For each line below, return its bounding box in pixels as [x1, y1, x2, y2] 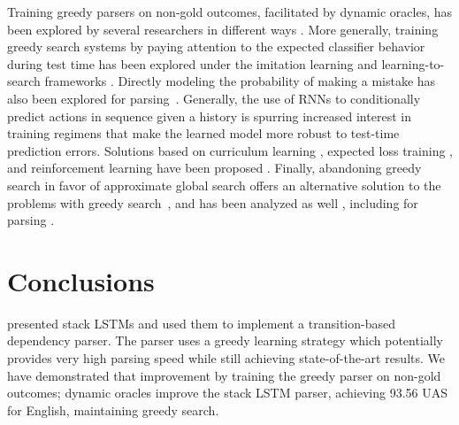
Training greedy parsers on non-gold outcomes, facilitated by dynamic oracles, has [7, 3, 453, 20]
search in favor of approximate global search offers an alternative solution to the [7, 175, 441, 194]
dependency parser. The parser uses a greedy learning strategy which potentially [7, 331, 443, 350]
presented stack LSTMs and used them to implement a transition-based [7, 313, 395, 332]
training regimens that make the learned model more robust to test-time [7, 124, 400, 143]
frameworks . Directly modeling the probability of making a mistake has [44, 72, 436, 90]
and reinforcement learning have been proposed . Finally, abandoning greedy [7, 158, 422, 177]
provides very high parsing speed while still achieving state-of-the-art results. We [7, 349, 446, 367]
